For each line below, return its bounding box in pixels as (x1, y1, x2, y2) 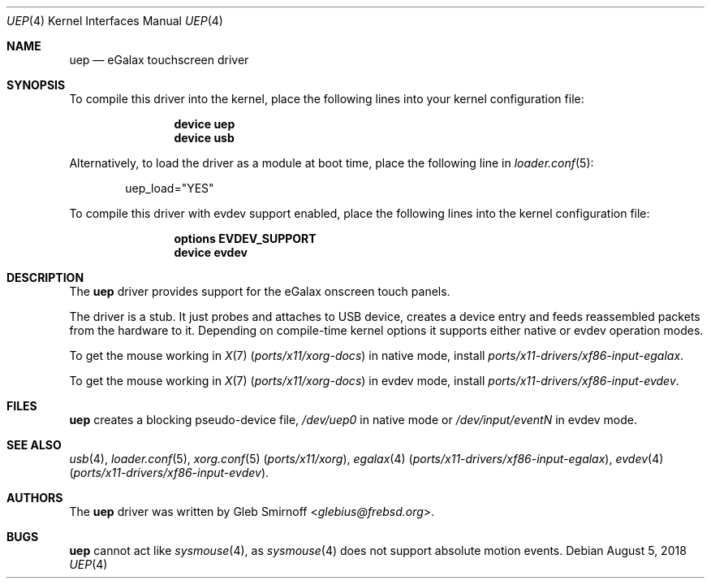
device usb (174, 131, 235, 145)
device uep (174, 117, 235, 131)
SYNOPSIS (6, 78, 66, 92)
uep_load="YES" (125, 181, 214, 195)
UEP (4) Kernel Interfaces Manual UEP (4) (6, 14, 223, 28)
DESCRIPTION (6, 271, 84, 284)
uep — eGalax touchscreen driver (69, 53, 249, 67)
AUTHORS (6, 491, 63, 505)
